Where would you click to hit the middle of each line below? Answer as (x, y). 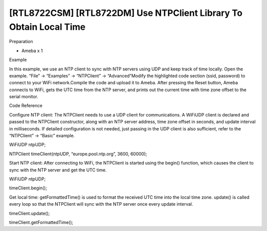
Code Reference (26, 106)
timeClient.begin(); (28, 188)
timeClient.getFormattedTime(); (41, 222)
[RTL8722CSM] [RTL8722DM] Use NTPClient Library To (126, 13)
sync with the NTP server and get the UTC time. (58, 170)
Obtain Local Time (47, 27)
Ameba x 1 (32, 51)
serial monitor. (24, 97)
